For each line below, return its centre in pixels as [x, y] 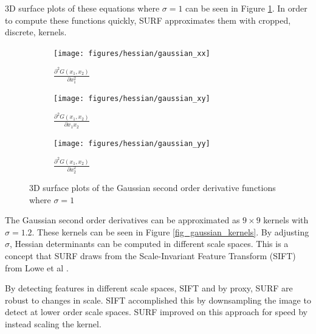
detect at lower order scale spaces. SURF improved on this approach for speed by [156, 312]
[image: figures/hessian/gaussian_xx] [132, 53]
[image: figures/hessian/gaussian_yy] [132, 143]
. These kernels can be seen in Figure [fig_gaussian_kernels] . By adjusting [170, 231]
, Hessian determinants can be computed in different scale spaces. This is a [149, 244]
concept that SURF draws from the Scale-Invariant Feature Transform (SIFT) [150, 256]
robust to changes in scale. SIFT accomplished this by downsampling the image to [158, 300]
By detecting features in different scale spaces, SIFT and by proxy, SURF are [149, 288]
